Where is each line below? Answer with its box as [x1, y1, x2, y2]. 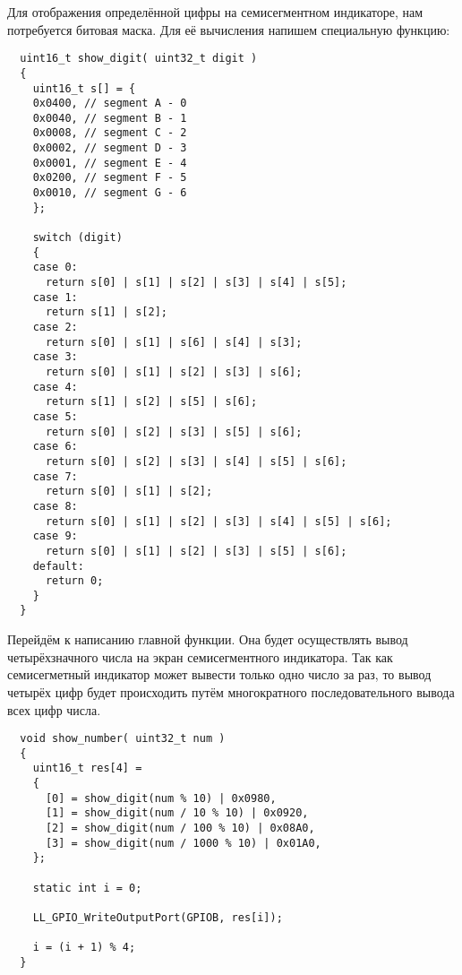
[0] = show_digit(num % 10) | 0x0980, [45, 791, 277, 805]
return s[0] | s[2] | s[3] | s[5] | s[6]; [45, 425, 303, 438]
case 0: [32, 261, 78, 274]
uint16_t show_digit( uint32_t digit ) [20, 52, 258, 65]
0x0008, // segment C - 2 [32, 126, 187, 140]
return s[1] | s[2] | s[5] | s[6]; [45, 395, 258, 409]
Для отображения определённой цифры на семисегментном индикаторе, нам [7, 3, 423, 21]
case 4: [32, 380, 78, 393]
